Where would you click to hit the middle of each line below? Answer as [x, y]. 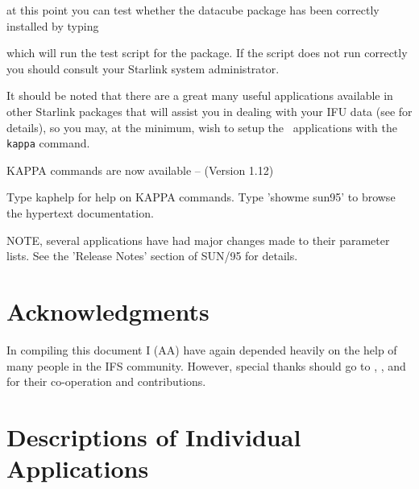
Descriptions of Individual [154, 436]
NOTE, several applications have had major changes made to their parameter [198, 240]
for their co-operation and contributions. [106, 381]
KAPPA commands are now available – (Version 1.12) [140, 170]
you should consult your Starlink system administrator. [143, 68]
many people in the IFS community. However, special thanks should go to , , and [206, 365]
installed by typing [53, 25]
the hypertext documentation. [80, 213]
